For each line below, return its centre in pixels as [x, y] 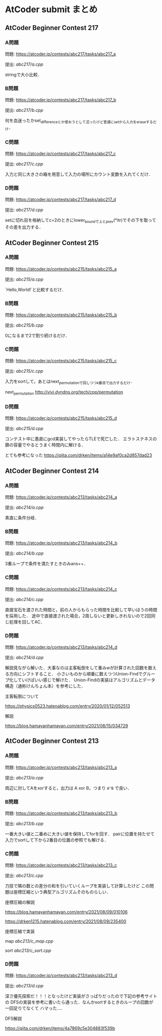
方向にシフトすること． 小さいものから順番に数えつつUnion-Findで [76, 673]
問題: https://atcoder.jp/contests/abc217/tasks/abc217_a [60, 54]
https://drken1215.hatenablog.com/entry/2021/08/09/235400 [66, 921]
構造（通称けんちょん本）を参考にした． [45, 686]
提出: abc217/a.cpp [24, 64]
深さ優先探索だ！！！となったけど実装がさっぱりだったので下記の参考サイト [81, 996]
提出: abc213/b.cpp [24, 823]
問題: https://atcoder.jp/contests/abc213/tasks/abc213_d [61, 976]
